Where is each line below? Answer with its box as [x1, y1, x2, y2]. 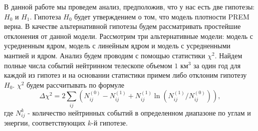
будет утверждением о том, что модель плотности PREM [74, 11, 249, 21]
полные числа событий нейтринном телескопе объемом [4, 60, 172, 70]
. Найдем [214, 50, 242, 60]
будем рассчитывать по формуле [27, 79, 124, 90]
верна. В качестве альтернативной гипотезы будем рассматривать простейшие [4, 21, 241, 31]
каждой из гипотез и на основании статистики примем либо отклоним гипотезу [4, 70, 247, 80]
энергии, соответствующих [4, 118, 86, 128]
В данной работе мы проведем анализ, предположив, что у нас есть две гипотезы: [4, 1, 255, 11]
